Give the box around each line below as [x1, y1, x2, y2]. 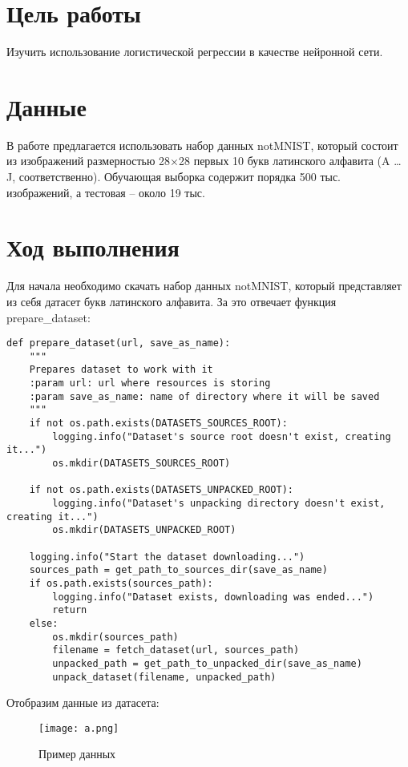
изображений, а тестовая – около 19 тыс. [6, 184, 205, 200]
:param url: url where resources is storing [29, 377, 271, 390]
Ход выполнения [6, 231, 180, 264]
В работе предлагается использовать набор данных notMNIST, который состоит [6, 136, 398, 153]
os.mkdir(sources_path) [52, 631, 179, 643]
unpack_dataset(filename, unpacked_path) [52, 671, 277, 683]
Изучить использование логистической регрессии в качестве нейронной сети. [6, 43, 383, 60]
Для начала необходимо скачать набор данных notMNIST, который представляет [6, 277, 402, 294]
